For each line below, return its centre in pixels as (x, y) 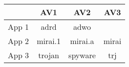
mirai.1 (49, 41)
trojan (49, 55)
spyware (82, 55)
